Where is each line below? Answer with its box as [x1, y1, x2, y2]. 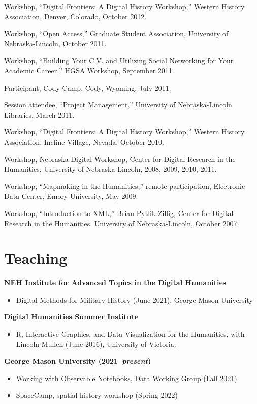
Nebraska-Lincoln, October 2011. [4, 38, 107, 48]
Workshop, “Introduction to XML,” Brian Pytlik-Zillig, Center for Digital [4, 207, 234, 218]
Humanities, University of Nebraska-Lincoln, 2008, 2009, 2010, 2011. [4, 164, 217, 174]
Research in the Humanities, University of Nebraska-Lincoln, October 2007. [4, 218, 239, 228]
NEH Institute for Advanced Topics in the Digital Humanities [4, 277, 227, 288]
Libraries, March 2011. [4, 109, 75, 120]
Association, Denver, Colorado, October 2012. [4, 11, 147, 21]
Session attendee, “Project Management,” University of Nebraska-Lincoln [4, 99, 232, 110]
